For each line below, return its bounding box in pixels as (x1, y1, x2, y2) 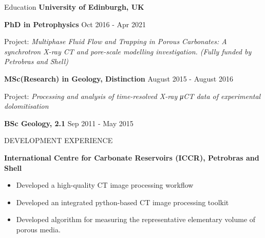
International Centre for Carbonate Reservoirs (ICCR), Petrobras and (4, 152, 259, 163)
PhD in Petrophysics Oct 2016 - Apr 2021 (4, 18, 146, 29)
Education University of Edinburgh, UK (4, 2, 144, 12)
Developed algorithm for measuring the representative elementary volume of (16, 214, 256, 225)
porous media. (16, 224, 61, 234)
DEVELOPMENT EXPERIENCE (4, 135, 113, 146)
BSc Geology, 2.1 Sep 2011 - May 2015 (4, 117, 134, 128)
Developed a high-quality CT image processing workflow (16, 180, 194, 190)
